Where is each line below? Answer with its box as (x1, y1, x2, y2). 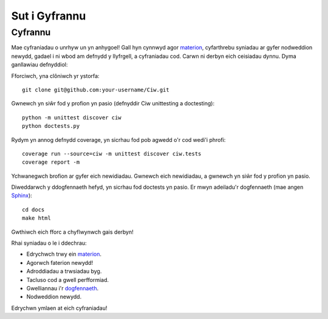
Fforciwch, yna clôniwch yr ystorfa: (11, 72, 100, 79)
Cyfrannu (11, 27, 51, 38)
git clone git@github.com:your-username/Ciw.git (22, 86, 169, 93)
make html (22, 215, 51, 222)
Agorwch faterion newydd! (26, 259, 94, 266)
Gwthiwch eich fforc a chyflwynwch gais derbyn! (11, 228, 134, 236)
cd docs (22, 206, 45, 213)
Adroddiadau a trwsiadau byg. (26, 268, 102, 275)
